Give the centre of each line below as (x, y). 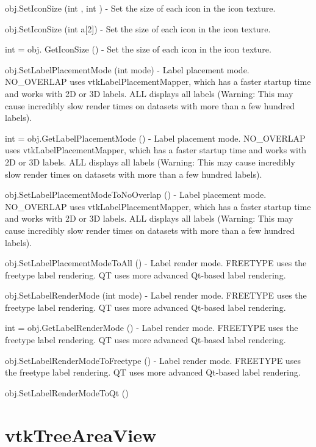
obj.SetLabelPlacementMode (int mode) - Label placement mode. (127, 69)
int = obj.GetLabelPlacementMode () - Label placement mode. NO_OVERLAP (155, 138)
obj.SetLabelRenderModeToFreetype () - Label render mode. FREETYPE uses (153, 360)
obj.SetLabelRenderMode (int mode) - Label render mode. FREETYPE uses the (156, 295)
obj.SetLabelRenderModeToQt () (67, 392)
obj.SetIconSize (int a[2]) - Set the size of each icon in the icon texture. (138, 28)
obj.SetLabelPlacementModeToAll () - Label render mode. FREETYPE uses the (156, 263)
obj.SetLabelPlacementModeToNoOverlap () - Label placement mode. (136, 194)
